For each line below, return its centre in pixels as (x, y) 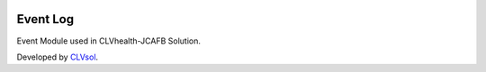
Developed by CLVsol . (58, 57)
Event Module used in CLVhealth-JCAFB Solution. (109, 41)
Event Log (45, 19)
